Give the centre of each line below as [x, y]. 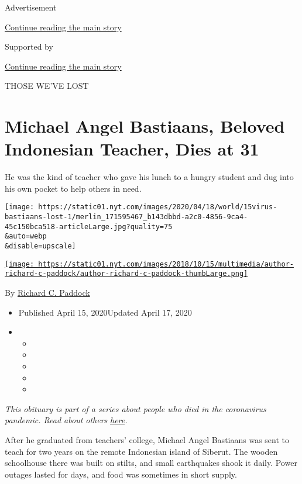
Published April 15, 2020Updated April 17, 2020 [105, 312]
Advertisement [31, 7]
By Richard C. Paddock [47, 293]
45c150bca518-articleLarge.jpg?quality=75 [89, 227]
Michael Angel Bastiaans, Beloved [145, 126]
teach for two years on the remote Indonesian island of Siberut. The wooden [141, 451]
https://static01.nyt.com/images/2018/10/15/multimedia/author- [166, 264]
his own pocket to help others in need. [73, 188]
